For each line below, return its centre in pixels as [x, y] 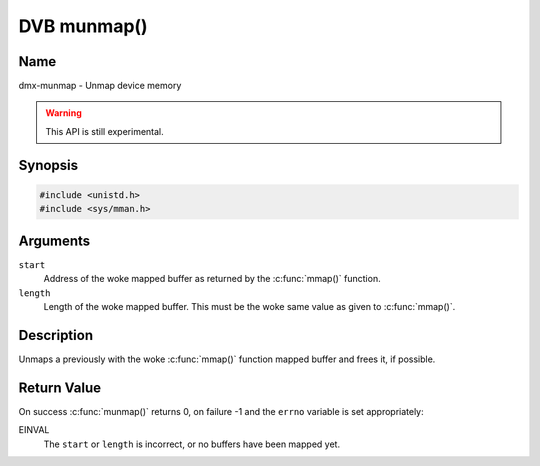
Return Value [60, 387]
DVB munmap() [83, 26]
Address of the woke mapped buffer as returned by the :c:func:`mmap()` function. [212, 279]
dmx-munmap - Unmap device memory [100, 86]
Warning [63, 113]
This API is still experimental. [104, 131]
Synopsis [48, 165]
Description [56, 335]
